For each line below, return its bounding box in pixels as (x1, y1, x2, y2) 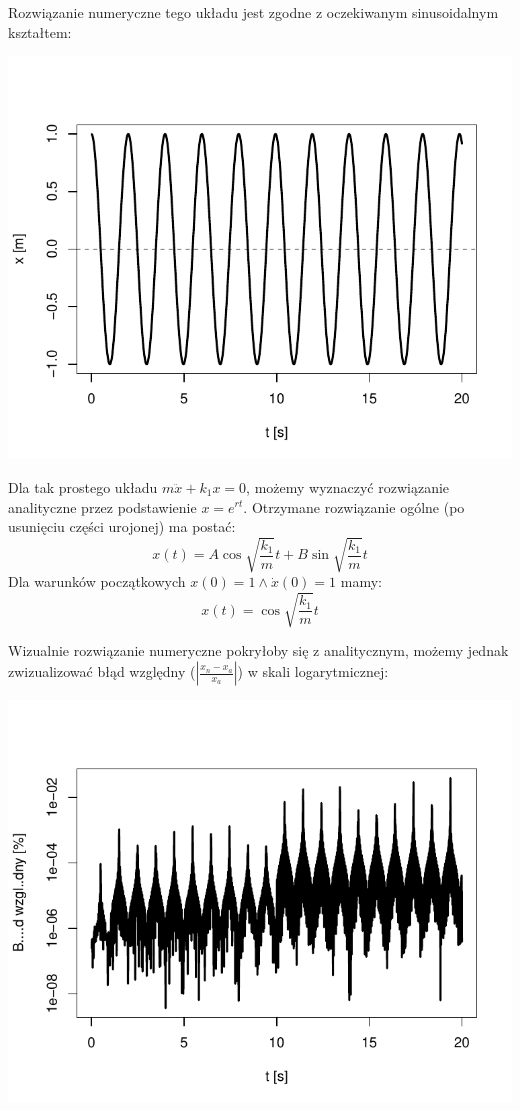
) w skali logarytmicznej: (237, 661, 389, 682)
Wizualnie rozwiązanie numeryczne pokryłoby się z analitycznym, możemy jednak (8, 640, 509, 661)
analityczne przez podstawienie (8, 496, 197, 517)
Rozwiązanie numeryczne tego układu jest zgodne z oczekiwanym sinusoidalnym (8, 2, 499, 22)
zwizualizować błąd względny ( (8, 661, 196, 682)
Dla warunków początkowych (8, 571, 186, 592)
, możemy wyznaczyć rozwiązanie (246, 476, 450, 497)
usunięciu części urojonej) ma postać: (8, 516, 236, 537)
